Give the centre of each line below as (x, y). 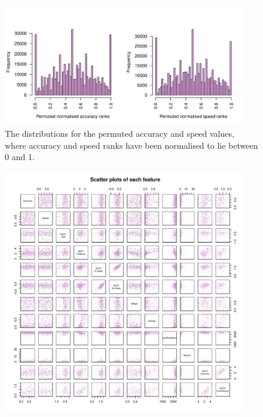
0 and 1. (20, 157)
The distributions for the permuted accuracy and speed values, (120, 133)
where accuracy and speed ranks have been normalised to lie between (131, 145)
